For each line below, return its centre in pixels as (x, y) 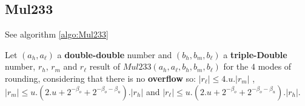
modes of (275, 66)
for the (236, 66)
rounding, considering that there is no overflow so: (100, 78)
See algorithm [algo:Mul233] (57, 34)
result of (105, 66)
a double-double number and (115, 54)
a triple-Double (255, 54)
